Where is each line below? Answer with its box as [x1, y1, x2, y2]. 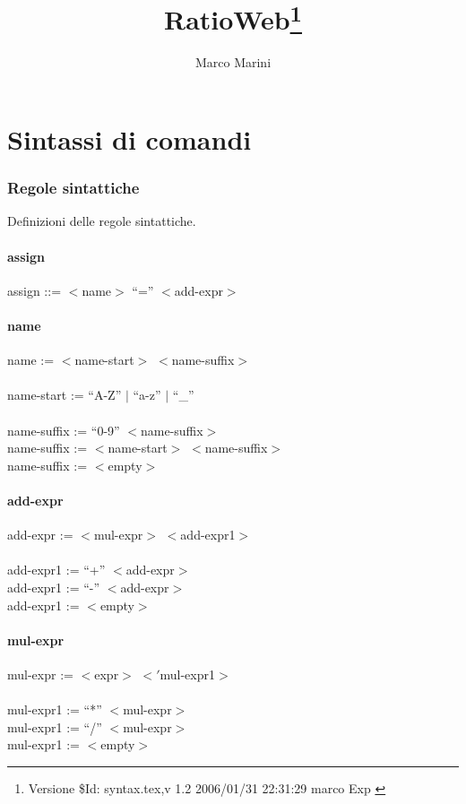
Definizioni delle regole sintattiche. [7, 212, 196, 230]
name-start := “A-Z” [7, 385, 122, 404]
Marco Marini [194, 53, 272, 72]
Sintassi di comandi [7, 121, 252, 158]
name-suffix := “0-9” [7, 420, 120, 439]
